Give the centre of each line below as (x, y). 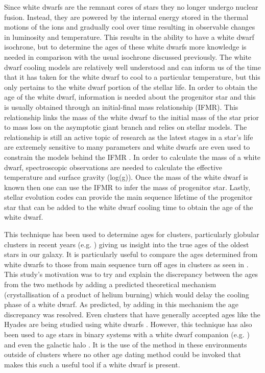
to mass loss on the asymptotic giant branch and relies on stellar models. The (126, 127)
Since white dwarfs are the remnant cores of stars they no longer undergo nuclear (131, 7)
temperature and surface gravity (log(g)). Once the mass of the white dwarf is (126, 177)
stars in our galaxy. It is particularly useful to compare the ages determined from (131, 254)
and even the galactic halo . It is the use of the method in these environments (126, 344)
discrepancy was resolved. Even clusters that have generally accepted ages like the (132, 314)
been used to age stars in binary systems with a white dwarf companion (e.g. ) (127, 334)
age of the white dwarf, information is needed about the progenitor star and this (130, 97)
